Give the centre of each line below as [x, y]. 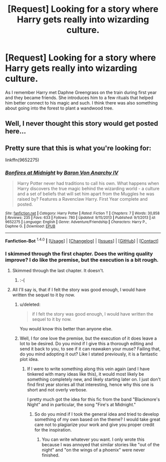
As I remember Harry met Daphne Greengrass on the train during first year [81, 92]
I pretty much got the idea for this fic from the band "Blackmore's [93, 399]
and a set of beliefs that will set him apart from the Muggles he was [86, 194]
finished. [51, 455]
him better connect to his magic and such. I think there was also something [82, 103]
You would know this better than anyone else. [66, 329]
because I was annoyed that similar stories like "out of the [101, 445]
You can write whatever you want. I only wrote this [93, 439]
